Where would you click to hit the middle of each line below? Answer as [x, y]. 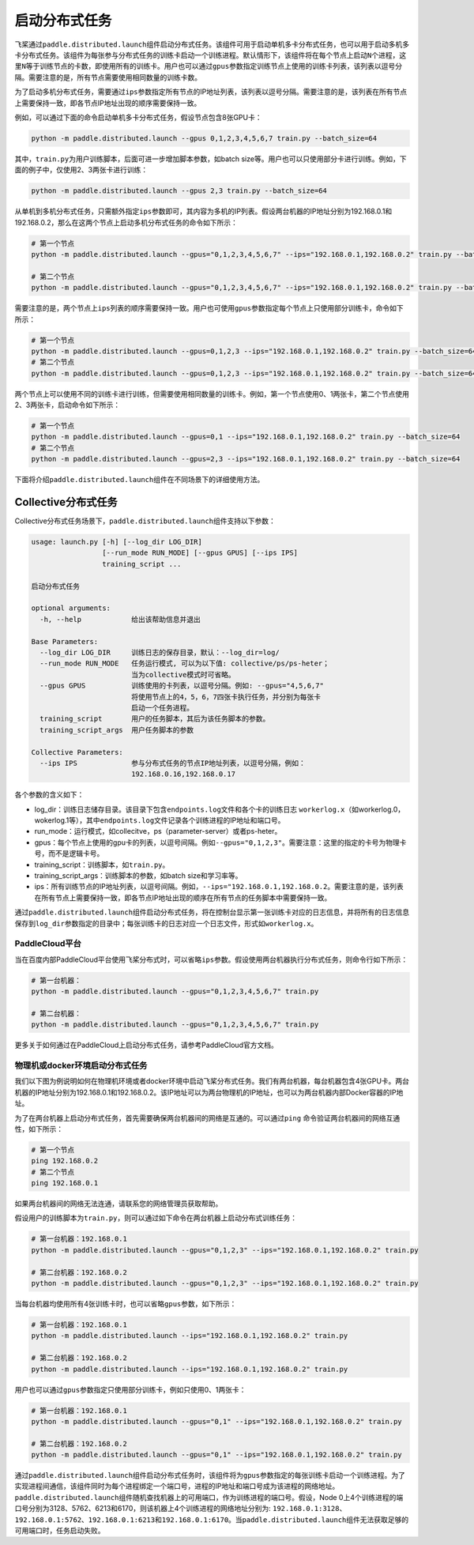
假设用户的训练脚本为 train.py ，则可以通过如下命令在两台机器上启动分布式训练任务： [156, 1218]
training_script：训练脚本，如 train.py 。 [102, 865]
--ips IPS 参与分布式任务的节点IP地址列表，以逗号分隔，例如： [173, 763]
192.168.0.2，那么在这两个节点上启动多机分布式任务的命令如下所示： [126, 222]
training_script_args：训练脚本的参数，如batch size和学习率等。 [138, 876]
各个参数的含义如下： [49, 795]
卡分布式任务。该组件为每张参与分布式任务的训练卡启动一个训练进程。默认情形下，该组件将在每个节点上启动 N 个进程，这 [211, 55]
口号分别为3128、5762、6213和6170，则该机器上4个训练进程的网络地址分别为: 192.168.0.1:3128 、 [181, 1509]
